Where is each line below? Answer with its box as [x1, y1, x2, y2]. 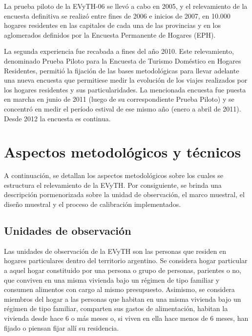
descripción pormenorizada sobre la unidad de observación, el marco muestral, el [4, 189, 245, 200]
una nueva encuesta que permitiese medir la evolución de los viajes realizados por [4, 75, 248, 85]
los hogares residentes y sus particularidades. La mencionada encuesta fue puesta [4, 84, 246, 94]
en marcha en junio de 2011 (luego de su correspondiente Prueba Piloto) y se [4, 94, 234, 104]
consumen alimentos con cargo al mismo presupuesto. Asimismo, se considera [4, 284, 235, 294]
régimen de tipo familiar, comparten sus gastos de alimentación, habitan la [4, 303, 228, 314]
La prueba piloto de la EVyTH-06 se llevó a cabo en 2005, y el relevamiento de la [4, 1, 248, 11]
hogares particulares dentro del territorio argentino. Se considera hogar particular [4, 255, 248, 266]
